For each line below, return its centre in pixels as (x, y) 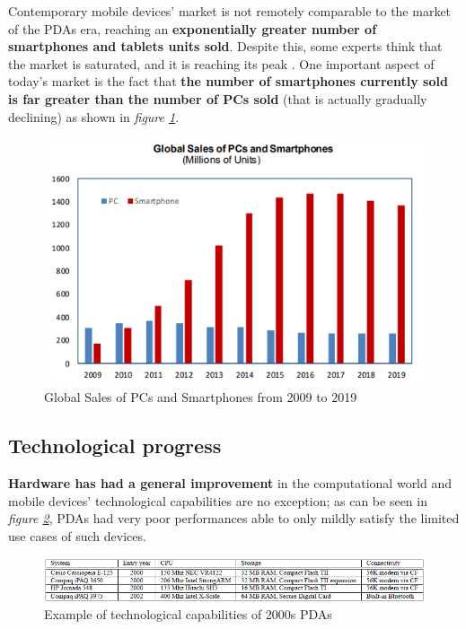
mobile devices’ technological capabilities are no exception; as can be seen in (218, 500)
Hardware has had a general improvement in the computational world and (230, 483)
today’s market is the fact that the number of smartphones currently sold (228, 81)
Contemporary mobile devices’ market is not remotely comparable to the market (230, 11)
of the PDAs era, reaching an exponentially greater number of (193, 28)
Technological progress (115, 446)
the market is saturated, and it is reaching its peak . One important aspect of (221, 63)
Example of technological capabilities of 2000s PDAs (188, 614)
